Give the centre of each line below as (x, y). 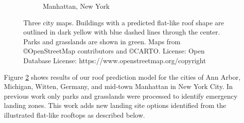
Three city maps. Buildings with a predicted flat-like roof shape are (124, 22)
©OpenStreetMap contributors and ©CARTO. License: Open (114, 51)
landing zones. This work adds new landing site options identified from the (115, 105)
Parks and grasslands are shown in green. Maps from (102, 41)
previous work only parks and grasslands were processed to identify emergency (121, 96)
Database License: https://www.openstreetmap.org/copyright (115, 60)
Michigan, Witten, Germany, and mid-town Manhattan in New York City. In (118, 86)
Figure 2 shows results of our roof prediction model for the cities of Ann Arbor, (122, 77)
